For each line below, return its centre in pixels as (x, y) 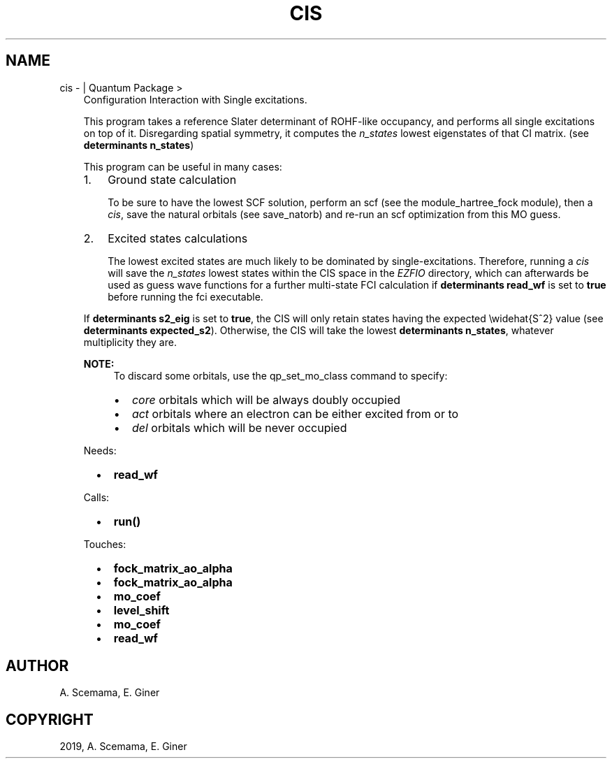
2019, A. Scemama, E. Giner (123, 747)
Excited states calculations (178, 238)
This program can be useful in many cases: (183, 166)
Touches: (105, 544)
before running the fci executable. (185, 296)
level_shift (141, 610)
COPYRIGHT (50, 719)
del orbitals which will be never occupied (239, 427)
